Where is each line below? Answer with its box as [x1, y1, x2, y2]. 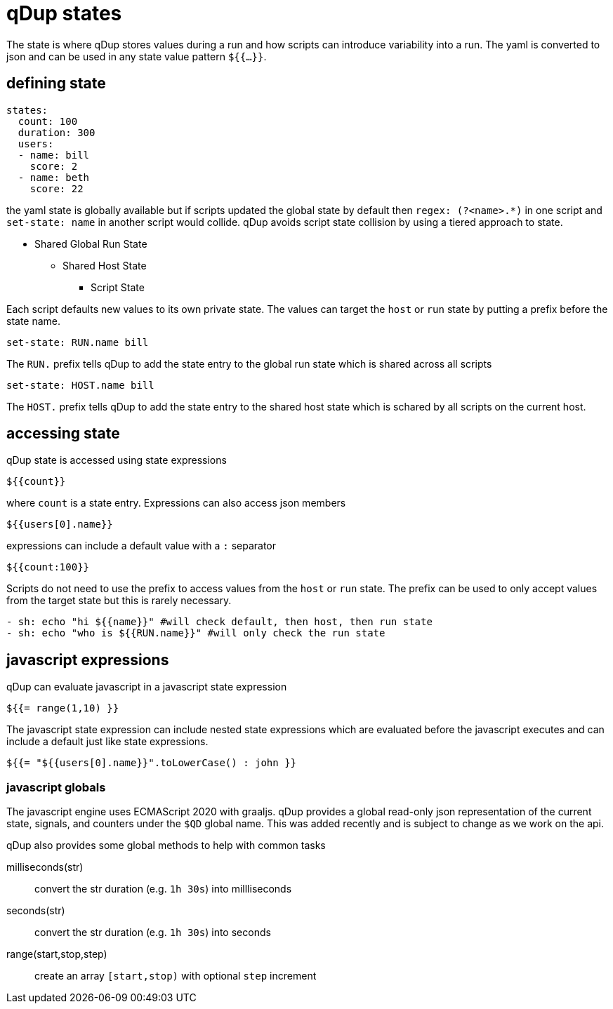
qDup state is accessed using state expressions [6, 454, 227, 467]
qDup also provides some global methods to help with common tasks [6, 839, 326, 852]
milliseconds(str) [6, 861, 84, 874]
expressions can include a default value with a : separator [6, 540, 277, 552]
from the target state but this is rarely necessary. [6, 594, 232, 607]
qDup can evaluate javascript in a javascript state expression [6, 681, 287, 693]
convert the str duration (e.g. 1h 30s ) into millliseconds [34, 883, 292, 895]
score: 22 [29, 182, 84, 194]
